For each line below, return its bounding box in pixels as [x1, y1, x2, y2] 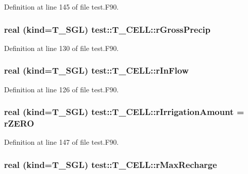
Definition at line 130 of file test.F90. [4, 42, 119, 53]
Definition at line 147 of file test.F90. [4, 137, 119, 147]
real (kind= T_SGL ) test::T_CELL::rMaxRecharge [4, 158, 217, 170]
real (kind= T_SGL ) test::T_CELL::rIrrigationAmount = [4, 105, 244, 118]
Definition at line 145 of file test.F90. [4, 2, 119, 12]
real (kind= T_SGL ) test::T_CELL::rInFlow [4, 64, 189, 77]
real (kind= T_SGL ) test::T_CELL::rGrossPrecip [4, 23, 211, 35]
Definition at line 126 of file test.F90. [4, 84, 119, 94]
